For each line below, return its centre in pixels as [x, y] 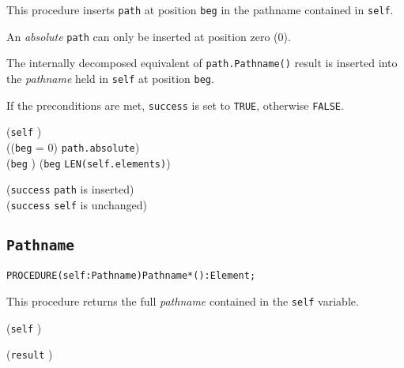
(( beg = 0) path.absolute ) [73, 146]
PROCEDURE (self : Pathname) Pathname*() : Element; [131, 276]
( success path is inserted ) [70, 189]
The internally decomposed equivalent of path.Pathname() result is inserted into [202, 63]
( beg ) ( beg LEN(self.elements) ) [89, 162]
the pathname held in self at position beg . [110, 78]
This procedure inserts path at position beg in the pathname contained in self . [200, 9]
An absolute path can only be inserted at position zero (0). [149, 36]
